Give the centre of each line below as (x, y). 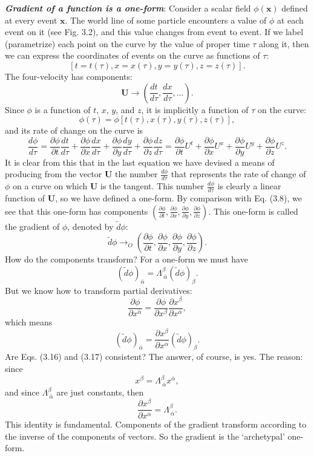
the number (136, 174)
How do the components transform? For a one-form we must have (126, 259)
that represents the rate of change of (238, 174)
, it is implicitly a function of (195, 109)
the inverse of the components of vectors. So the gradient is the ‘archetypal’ (145, 436)
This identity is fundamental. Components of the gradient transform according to (156, 424)
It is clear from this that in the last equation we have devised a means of (140, 162)
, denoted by (90, 226)
